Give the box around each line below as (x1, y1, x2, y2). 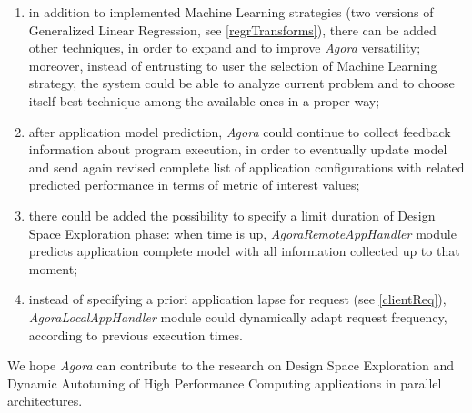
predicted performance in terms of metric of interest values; (28, 175, 360, 194)
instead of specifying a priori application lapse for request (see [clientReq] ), (28, 290, 447, 309)
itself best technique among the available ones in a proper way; (28, 91, 380, 110)
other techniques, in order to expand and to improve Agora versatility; (28, 38, 421, 57)
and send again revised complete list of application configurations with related (28, 157, 465, 176)
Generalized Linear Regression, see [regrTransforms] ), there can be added (28, 20, 437, 39)
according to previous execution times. (28, 325, 243, 344)
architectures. (7, 391, 83, 410)
